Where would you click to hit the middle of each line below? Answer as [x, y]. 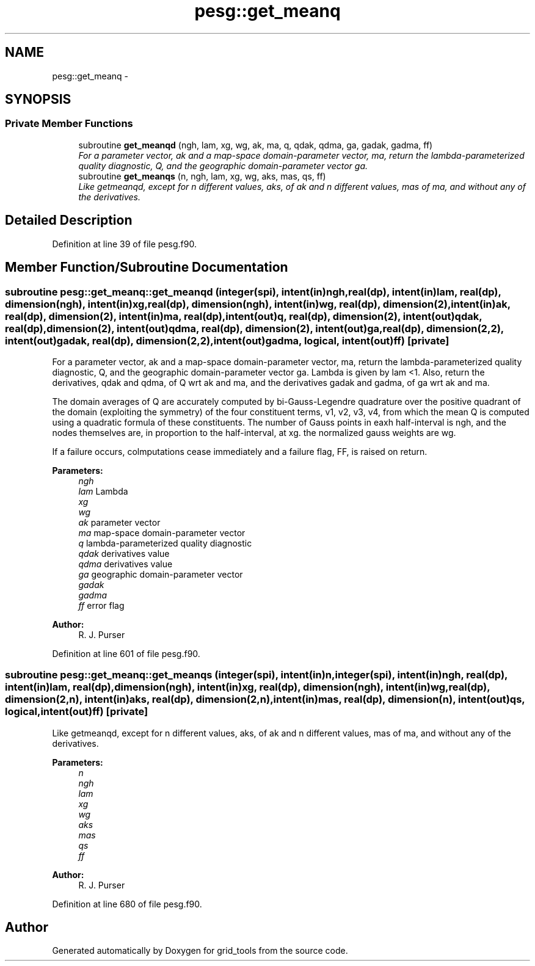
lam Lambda [103, 491]
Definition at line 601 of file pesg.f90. [126, 653]
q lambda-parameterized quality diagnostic [165, 543]
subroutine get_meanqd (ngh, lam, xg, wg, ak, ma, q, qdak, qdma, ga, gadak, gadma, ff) [256, 145]
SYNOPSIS [38, 100]
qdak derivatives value [124, 553]
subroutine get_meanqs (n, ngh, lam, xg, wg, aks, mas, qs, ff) [202, 176]
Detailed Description [69, 220]
